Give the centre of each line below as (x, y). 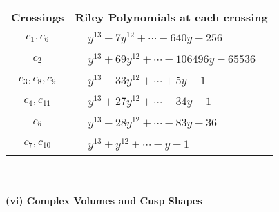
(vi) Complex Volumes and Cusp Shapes (104, 201)
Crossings (38, 17)
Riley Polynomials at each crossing (171, 17)
